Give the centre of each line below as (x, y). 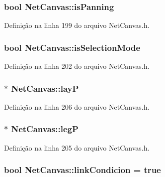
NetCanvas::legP (45, 129)
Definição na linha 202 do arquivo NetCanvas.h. (77, 66)
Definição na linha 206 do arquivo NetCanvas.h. (77, 106)
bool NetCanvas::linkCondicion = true (82, 170)
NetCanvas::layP (45, 88)
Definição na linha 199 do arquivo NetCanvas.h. (77, 25)
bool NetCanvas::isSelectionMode (72, 47)
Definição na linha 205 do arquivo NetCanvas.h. (77, 147)
